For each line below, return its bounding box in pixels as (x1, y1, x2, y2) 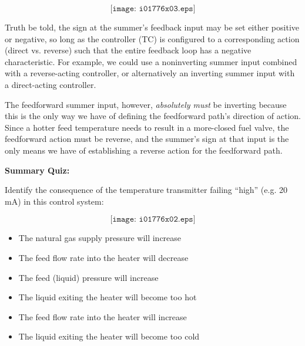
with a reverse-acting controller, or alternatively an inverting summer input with (5, 67, 295, 79)
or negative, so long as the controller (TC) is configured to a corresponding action (5, 32, 300, 45)
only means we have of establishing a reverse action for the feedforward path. (5, 144, 283, 156)
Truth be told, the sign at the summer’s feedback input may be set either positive (5, 21, 299, 33)
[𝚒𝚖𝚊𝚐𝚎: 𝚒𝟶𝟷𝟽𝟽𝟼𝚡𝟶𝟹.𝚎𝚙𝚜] (110, 5, 196, 13)
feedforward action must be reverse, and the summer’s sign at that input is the (5, 133, 289, 145)
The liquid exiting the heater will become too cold (18, 330, 200, 342)
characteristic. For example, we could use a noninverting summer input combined (5, 55, 297, 67)
